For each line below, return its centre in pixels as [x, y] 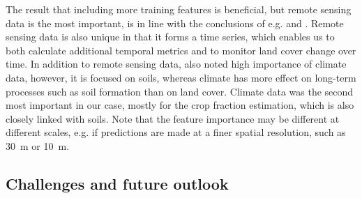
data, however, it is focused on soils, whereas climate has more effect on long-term [181, 77]
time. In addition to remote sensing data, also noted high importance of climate [176, 64]
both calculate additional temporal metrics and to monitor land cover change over [181, 50]
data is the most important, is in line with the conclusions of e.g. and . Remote [175, 23]
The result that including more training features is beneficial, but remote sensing [179, 9]
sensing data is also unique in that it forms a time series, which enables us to [170, 37]
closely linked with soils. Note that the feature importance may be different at [173, 118]
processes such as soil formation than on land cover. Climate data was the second [180, 91]
